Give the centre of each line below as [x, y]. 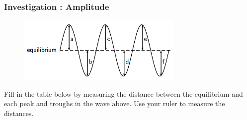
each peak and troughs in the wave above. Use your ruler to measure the [115, 103]
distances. [19, 113]
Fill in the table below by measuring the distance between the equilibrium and [123, 93]
